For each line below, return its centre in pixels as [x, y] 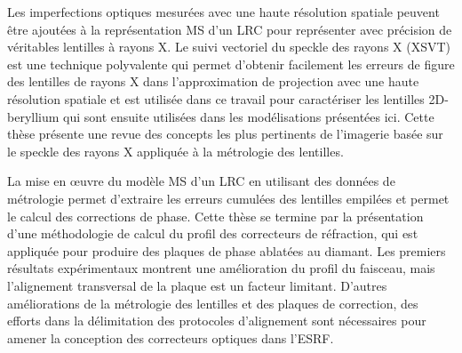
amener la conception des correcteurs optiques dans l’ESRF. [171, 337]
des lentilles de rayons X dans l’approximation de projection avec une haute [213, 81]
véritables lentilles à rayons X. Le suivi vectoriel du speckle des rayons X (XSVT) [229, 47]
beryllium [33, 116]
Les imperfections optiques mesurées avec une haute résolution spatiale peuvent [223, 12]
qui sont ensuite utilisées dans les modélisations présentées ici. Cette [249, 116]
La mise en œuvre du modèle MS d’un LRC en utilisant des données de [201, 181]
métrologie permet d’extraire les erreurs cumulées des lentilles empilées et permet [228, 198]
